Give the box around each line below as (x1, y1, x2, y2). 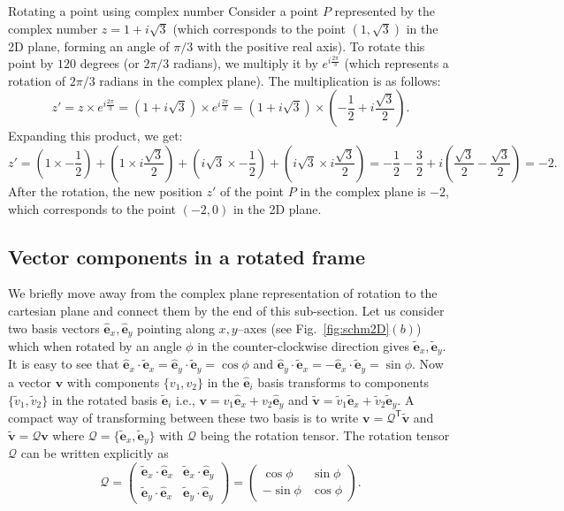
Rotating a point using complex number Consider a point (8, 2, 319, 19)
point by (8, 54, 54, 72)
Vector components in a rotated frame (8, 242, 366, 270)
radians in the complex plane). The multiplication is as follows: (99, 71, 441, 89)
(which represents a (344, 54, 449, 72)
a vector (8, 372, 52, 391)
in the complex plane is (300, 181, 426, 200)
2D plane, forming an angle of (8, 36, 170, 55)
